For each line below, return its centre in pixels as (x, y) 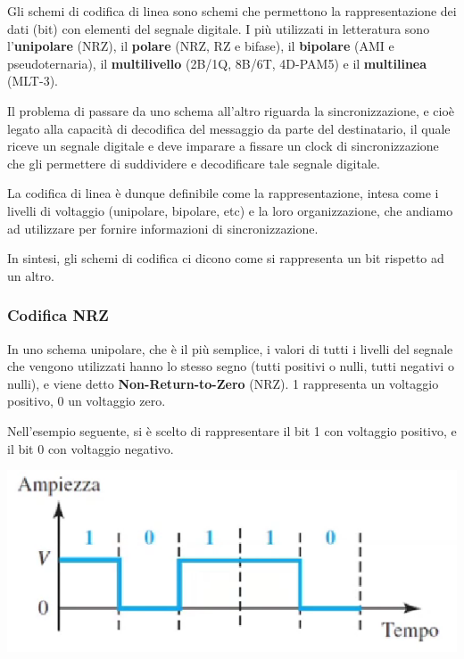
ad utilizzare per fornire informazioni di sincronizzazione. (163, 228)
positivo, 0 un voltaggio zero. (87, 401)
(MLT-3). (33, 81)
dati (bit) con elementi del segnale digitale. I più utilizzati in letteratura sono (219, 28)
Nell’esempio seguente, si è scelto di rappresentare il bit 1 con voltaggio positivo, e (232, 430)
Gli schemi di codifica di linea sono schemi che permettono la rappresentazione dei (232, 11)
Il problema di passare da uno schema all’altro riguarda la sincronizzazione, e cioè (231, 110)
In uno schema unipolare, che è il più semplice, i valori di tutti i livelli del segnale (230, 348)
